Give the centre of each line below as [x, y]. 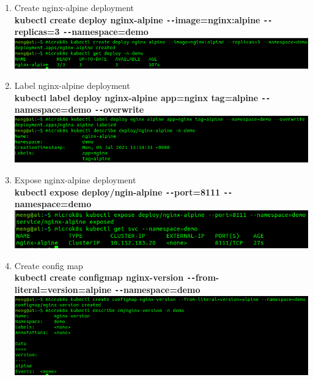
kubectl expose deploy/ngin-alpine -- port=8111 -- [123, 192]
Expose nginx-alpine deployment [75, 180]
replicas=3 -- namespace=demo [81, 32]
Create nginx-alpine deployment [74, 7]
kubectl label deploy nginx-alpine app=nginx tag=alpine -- [142, 97]
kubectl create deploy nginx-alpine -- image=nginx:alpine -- [143, 19]
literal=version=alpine [63, 289]
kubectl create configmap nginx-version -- [105, 277]
